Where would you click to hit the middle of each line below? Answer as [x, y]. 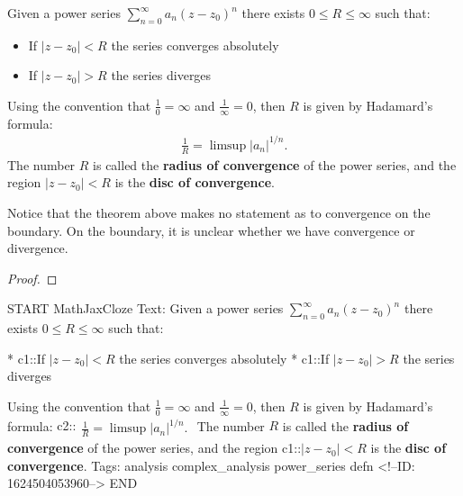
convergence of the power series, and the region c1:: [154, 448]
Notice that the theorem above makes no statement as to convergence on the [219, 212]
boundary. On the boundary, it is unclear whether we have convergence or [211, 230]
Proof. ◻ [32, 278]
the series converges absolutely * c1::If [224, 358]
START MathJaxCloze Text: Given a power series [145, 308]
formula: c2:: [42, 425]
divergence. [38, 248]
